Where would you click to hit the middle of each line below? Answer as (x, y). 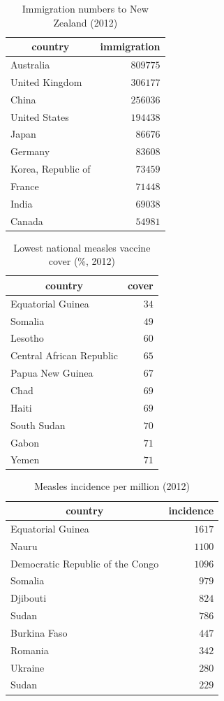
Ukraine (28, 667)
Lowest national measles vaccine (82, 247)
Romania (30, 650)
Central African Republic (64, 355)
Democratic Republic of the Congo (85, 563)
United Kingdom (46, 81)
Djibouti (29, 598)
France (25, 186)
